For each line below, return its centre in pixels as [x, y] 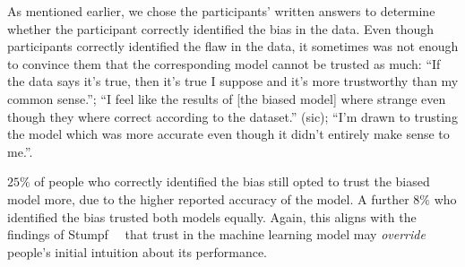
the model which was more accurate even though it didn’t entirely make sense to [228, 134]
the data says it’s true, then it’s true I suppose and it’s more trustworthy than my [233, 81]
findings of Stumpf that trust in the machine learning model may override [216, 234]
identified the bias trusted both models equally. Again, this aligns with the [212, 216]
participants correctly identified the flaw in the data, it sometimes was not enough [233, 46]
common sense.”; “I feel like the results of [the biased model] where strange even [227, 98]
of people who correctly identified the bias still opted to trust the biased [232, 181]
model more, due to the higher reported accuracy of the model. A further [208, 198]
